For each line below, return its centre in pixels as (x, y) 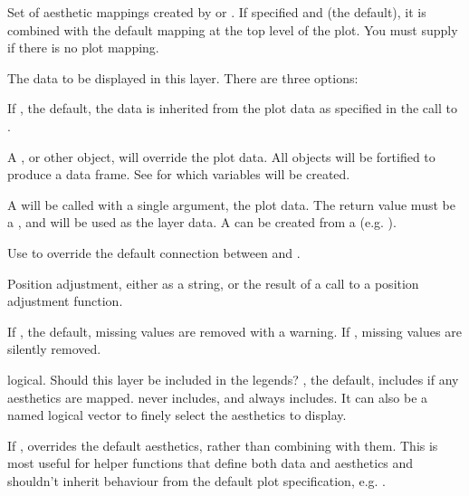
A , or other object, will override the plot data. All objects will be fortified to (221, 156)
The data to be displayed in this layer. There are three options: (183, 77)
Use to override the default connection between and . (154, 252)
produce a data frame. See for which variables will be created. (179, 174)
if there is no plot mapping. (83, 48)
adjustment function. (65, 301)
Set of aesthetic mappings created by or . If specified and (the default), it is (217, 12)
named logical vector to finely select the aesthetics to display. (177, 415)
